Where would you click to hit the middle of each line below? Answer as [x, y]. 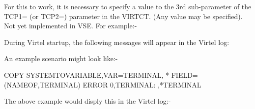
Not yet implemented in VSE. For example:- [71, 26]
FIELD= [184, 75]
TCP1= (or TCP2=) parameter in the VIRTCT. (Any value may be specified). [123, 16]
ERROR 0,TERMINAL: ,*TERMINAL [142, 84]
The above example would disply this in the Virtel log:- [87, 101]
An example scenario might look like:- [61, 58]
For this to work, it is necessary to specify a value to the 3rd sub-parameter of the [128, 6]
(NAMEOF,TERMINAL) [42, 84]
